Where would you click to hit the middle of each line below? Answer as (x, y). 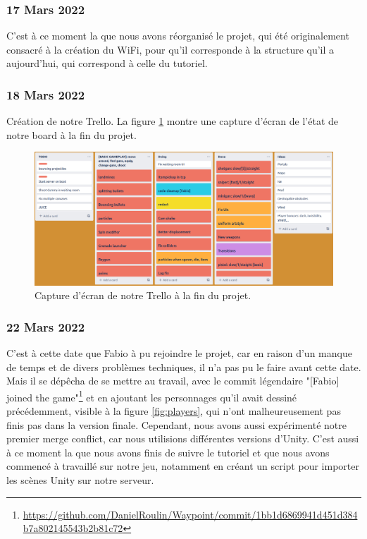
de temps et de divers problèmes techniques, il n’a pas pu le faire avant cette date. (184, 367)
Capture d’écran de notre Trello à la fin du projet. (143, 295)
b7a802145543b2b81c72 (73, 528)
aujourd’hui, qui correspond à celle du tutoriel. (107, 63)
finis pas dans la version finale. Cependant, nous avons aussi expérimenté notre (176, 424)
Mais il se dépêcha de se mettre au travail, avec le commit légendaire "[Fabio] (173, 381)
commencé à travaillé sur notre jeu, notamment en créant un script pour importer (183, 466)
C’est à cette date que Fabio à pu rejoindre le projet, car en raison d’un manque (179, 353)
